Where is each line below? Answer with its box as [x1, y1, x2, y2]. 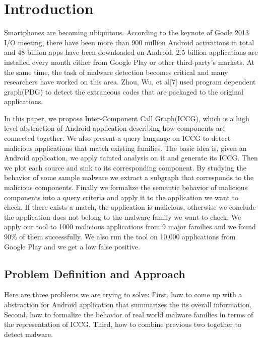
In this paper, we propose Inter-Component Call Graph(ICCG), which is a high [4, 113, 249, 123]
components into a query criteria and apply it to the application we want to [4, 192, 238, 202]
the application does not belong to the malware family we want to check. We [4, 211, 241, 222]
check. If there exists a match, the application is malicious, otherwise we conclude [4, 202, 256, 212]
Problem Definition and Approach [4, 266, 185, 281]
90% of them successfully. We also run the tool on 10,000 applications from [4, 231, 236, 241]
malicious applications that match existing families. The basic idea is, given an [4, 142, 247, 153]
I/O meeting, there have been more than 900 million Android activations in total [4, 37, 254, 47]
